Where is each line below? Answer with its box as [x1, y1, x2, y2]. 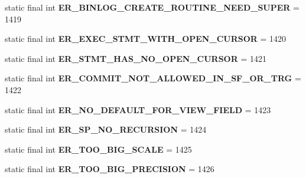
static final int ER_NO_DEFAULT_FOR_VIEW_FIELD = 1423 [5, 103, 271, 116]
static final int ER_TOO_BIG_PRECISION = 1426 [5, 163, 214, 175]
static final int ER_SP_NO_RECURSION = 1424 [5, 123, 207, 136]
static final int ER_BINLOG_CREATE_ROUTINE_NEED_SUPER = [5, 1, 300, 13]
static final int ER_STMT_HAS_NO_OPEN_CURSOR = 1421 [5, 52, 266, 64]
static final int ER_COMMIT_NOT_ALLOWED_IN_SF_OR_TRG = [5, 72, 301, 84]
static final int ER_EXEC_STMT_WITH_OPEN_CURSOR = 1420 [5, 32, 287, 45]
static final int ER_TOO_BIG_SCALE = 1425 [5, 143, 192, 155]
